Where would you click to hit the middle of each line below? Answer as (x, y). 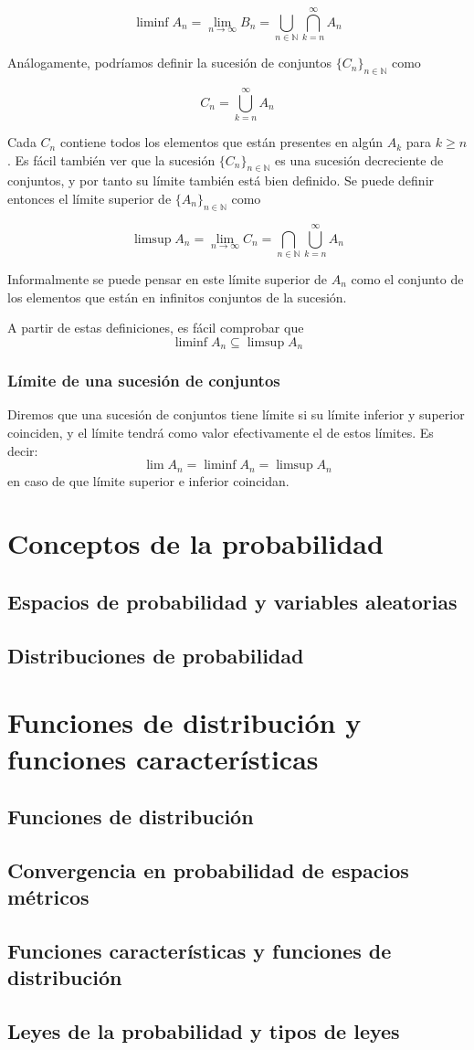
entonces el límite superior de (90, 199)
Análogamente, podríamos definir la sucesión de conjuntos (170, 63)
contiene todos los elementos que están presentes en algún (221, 142)
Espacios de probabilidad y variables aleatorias (232, 601)
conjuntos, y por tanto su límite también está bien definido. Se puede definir (221, 180)
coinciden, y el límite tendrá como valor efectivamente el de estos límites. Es (221, 432)
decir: (23, 450)
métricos (48, 897)
